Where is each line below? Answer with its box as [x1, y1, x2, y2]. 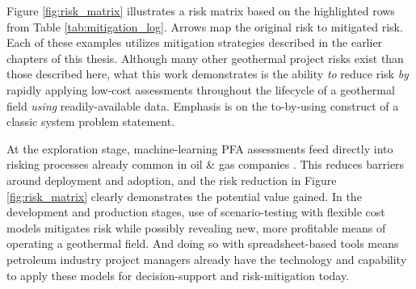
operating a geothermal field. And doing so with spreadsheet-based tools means [6, 235, 399, 252]
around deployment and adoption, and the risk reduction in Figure [6, 171, 337, 188]
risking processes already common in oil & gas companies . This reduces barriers [6, 156, 405, 173]
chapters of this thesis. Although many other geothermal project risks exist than [6, 49, 404, 66]
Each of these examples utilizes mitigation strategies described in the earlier [6, 34, 383, 51]
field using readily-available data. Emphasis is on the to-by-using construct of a [6, 97, 399, 114]
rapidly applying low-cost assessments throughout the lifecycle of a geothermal [6, 81, 395, 98]
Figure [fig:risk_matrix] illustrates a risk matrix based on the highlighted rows [6, 2, 395, 19]
